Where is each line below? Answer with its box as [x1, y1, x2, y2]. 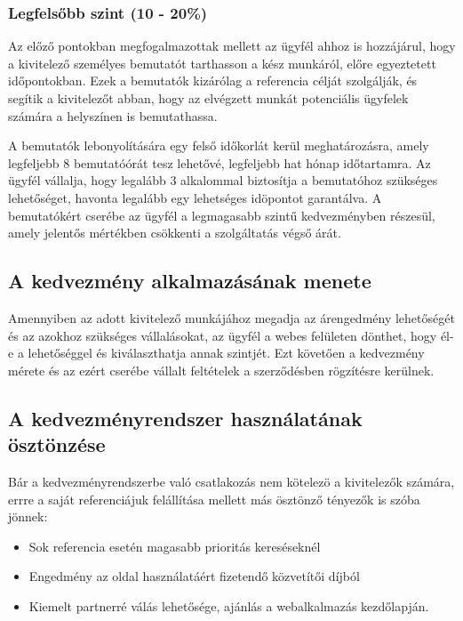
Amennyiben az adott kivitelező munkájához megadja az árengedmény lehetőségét [8, 308, 455, 327]
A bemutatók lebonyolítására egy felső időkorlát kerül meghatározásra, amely [8, 136, 429, 155]
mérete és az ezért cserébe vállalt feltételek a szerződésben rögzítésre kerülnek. [8, 360, 435, 379]
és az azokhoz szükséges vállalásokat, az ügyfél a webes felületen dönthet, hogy [8, 326, 437, 344]
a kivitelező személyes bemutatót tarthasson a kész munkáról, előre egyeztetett [8, 53, 436, 72]
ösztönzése [8, 431, 106, 458]
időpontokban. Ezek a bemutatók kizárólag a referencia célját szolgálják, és [8, 71, 418, 90]
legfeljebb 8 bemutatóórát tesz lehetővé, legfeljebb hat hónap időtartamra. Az [8, 153, 431, 172]
